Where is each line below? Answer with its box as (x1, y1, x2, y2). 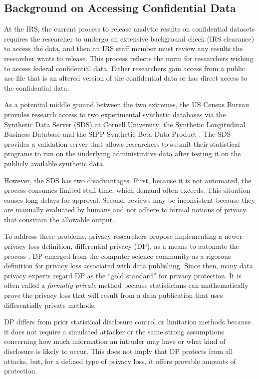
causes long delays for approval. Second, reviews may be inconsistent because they (4, 194, 256, 205)
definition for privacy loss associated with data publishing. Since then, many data (4, 260, 254, 271)
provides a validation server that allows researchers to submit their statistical (4, 138, 240, 149)
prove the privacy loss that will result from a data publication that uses (4, 290, 223, 300)
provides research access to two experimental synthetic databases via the (4, 109, 226, 119)
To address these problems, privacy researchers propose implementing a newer (4, 231, 243, 241)
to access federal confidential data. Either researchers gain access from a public (4, 63, 246, 73)
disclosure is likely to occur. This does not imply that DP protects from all (4, 346, 233, 356)
